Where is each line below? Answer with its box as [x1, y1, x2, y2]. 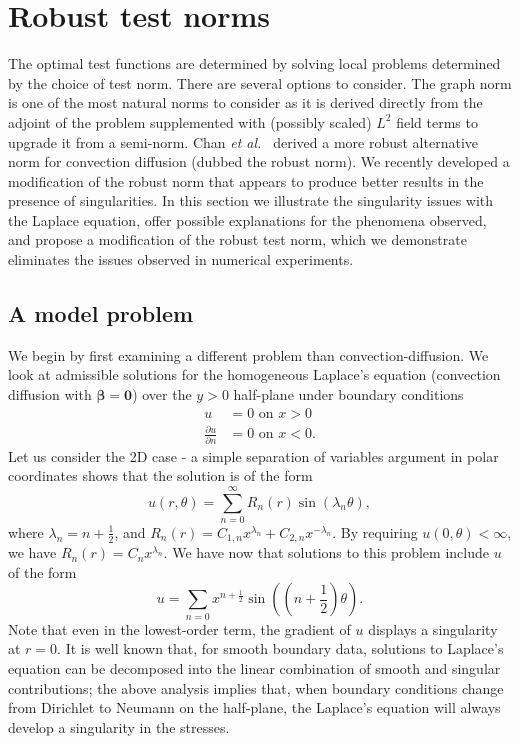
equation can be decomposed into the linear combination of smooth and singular [8, 658, 501, 678]
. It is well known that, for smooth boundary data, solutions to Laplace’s [57, 638, 504, 659]
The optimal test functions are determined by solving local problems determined [8, 53, 501, 74]
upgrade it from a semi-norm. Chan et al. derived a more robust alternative [8, 131, 479, 152]
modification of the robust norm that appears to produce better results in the [8, 170, 484, 191]
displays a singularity [368, 618, 498, 639]
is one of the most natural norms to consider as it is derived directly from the [8, 92, 483, 113]
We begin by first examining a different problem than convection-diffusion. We [8, 344, 489, 365]
